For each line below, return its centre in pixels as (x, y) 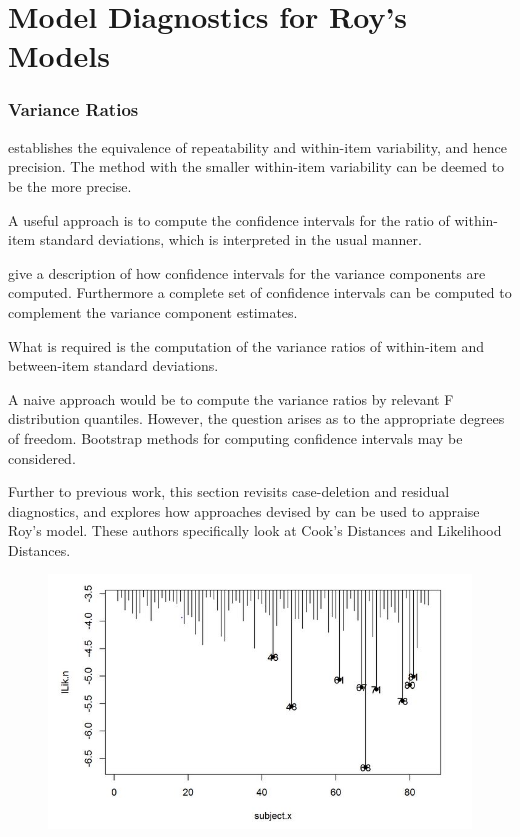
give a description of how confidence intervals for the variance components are (247, 272)
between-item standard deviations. (113, 365)
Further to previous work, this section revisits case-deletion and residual (229, 491)
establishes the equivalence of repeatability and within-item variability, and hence (257, 146)
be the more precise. (70, 185)
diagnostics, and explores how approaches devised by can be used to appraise (244, 510)
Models (59, 55)
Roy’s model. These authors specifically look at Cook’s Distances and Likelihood (255, 530)
